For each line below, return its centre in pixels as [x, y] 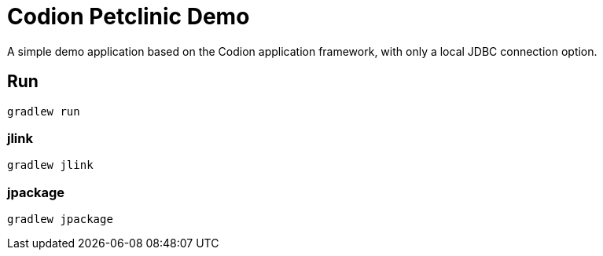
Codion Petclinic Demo [129, 16]
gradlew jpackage [60, 219]
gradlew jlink [50, 165]
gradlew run [44, 111]
